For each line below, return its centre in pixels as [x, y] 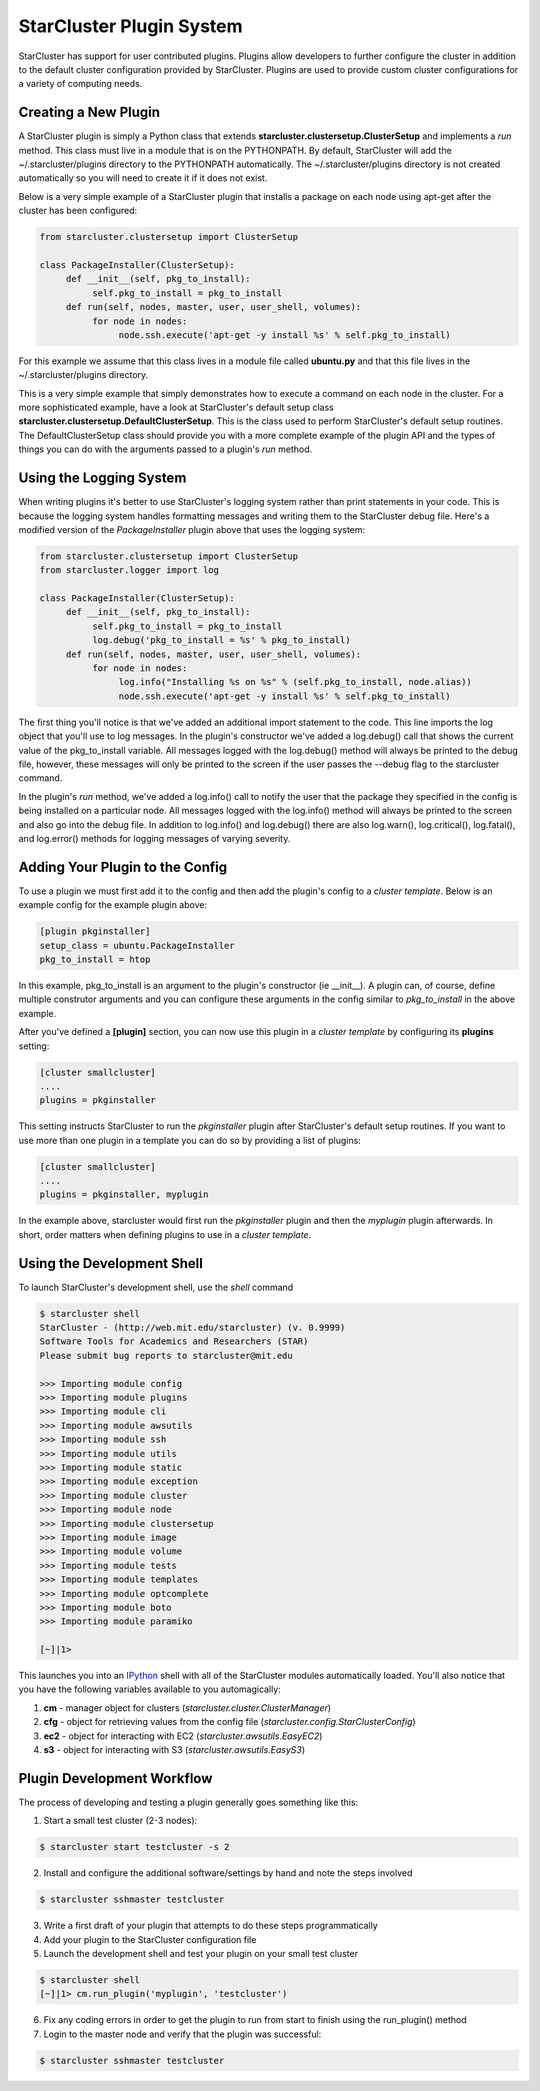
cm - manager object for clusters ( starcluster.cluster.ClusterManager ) [187, 1707]
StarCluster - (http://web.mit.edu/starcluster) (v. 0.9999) [192, 1328]
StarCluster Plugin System [131, 26]
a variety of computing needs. [80, 84]
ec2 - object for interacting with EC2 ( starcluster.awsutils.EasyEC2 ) [183, 1736]
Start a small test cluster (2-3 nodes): [120, 1821]
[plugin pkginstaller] [95, 931]
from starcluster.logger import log [129, 570]
